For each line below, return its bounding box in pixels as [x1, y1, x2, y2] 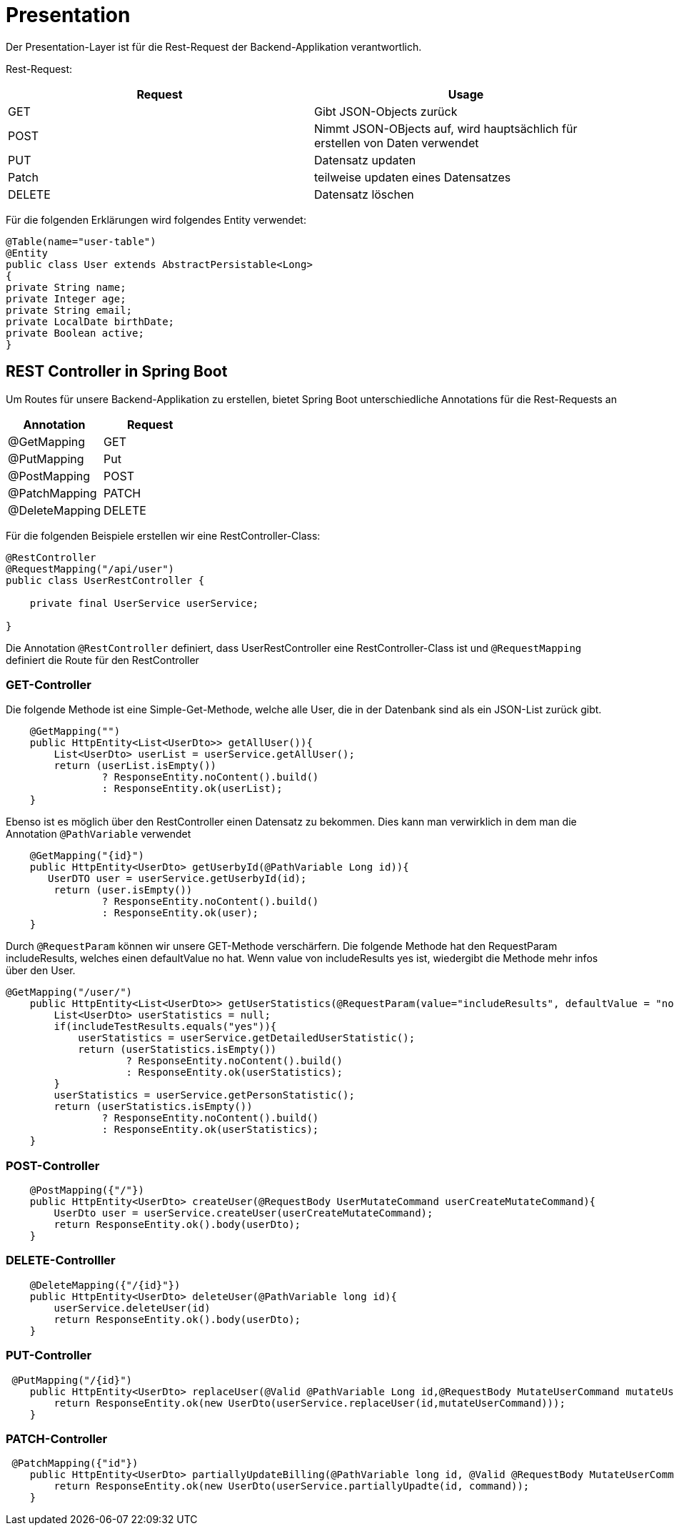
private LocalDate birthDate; [6, 315, 175, 327]
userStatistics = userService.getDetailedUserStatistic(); [78, 1032, 416, 1044]
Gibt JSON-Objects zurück [314, 104, 458, 119]
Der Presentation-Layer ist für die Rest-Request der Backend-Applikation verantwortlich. [6, 40, 422, 53]
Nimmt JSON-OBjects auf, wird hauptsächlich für [314, 121, 578, 136]
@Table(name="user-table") [6, 235, 156, 247]
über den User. [6, 964, 76, 977]
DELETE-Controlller [6, 1253, 116, 1268]
